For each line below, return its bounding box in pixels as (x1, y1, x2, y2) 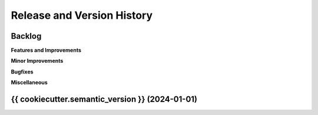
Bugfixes (11, 68, 34, 75)
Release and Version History (11, 9, 153, 22)
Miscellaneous (11, 79, 48, 86)
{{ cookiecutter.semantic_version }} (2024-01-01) (11, 94, 197, 104)
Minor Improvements (11, 58, 64, 65)
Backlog (11, 31, 42, 41)
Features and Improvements (11, 47, 82, 54)
